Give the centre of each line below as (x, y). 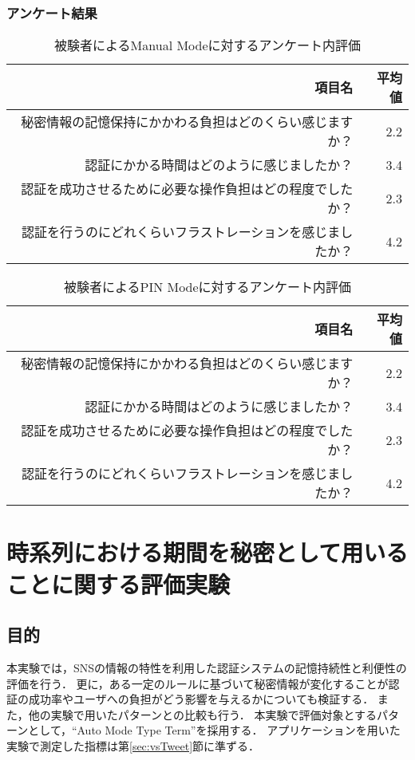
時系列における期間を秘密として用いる (207, 552)
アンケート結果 (52, 12)
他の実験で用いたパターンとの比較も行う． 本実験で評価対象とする (202, 714)
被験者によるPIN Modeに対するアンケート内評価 (207, 287)
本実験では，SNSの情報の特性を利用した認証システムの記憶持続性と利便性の (207, 667)
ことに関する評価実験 (119, 583)
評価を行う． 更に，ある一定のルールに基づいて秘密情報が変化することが (198, 683)
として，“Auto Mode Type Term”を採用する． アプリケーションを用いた (214, 730)
